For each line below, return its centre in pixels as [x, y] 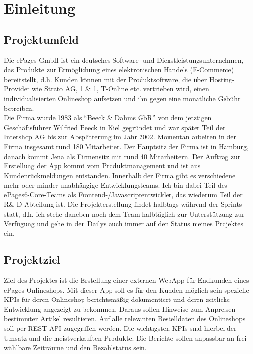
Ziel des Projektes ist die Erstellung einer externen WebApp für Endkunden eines [126, 280]
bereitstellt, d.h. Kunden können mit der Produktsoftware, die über [106, 79]
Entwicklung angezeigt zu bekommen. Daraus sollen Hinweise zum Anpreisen [120, 309]
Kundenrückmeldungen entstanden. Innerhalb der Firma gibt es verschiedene [120, 175]
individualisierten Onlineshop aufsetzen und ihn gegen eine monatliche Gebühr [122, 98]
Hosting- [222, 79]
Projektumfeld [41, 39]
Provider [17, 89]
